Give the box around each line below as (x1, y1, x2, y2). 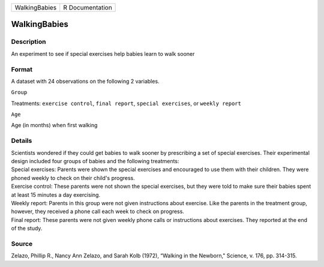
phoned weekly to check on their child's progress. (11, 174, 135, 181)
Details (11, 137, 32, 145)
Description (11, 38, 46, 46)
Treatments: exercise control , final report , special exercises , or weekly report (11, 100, 241, 107)
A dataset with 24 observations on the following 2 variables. (11, 77, 160, 85)
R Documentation (63, 4, 112, 11)
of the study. (11, 225, 43, 232)
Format (11, 65, 33, 73)
